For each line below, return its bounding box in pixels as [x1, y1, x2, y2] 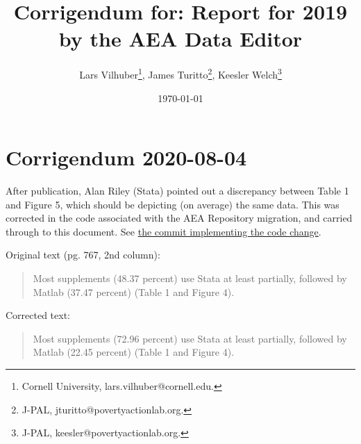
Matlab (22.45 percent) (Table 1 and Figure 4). [33, 345, 235, 359]
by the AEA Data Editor [58, 24, 303, 53]
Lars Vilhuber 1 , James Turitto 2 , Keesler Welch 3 [79, 65, 282, 81]
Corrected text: [6, 308, 71, 322]
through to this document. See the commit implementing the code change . [6, 224, 321, 238]
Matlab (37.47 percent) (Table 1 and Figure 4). [33, 284, 235, 299]
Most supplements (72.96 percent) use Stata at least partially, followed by [33, 331, 347, 345]
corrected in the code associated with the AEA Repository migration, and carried [6, 211, 353, 225]
